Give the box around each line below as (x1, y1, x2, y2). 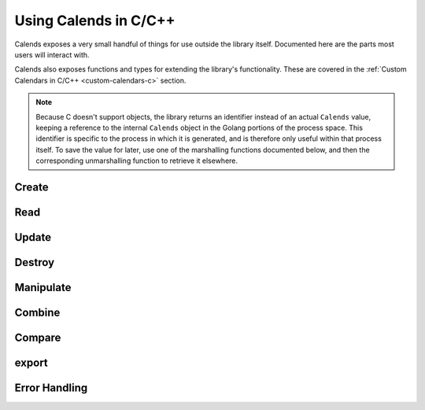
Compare (14, 331, 61, 344)
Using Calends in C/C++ (14, 12, 176, 29)
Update (14, 231, 52, 244)
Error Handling (14, 382, 88, 394)
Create (14, 180, 49, 194)
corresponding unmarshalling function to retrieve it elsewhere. (35, 156, 238, 165)
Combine (14, 305, 61, 319)
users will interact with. (14, 50, 90, 59)
